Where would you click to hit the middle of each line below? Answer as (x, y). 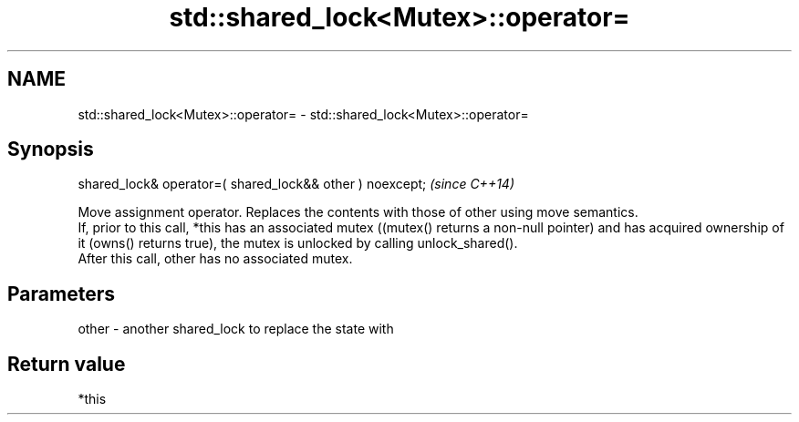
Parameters (61, 293)
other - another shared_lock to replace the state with (236, 329)
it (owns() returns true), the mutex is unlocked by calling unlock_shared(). (298, 243)
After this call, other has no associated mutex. (215, 259)
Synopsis (51, 149)
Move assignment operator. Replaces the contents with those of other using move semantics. (358, 212)
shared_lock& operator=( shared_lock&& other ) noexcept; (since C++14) (296, 184)
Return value (67, 364)
